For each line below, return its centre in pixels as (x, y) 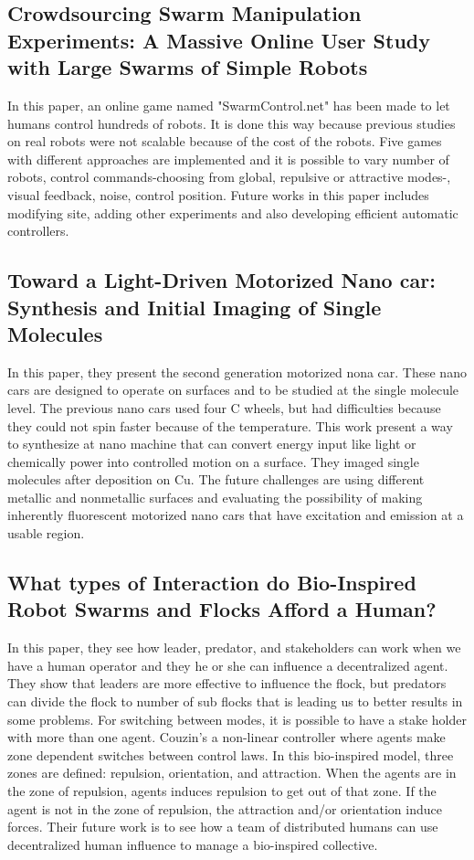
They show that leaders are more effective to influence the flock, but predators (227, 683)
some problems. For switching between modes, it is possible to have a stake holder (237, 719)
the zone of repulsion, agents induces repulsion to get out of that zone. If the (222, 791)
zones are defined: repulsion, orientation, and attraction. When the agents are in (232, 773)
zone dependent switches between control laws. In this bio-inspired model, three (231, 754)
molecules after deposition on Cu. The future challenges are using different (216, 479)
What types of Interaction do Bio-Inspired (212, 583)
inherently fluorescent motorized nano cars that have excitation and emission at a (236, 515)
